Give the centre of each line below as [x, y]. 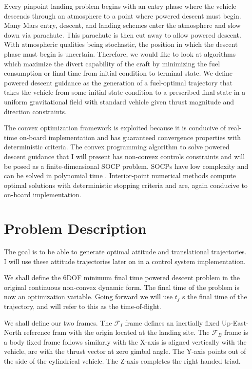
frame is [236, 332]
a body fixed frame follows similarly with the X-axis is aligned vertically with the [125, 341]
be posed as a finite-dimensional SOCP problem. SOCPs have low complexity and [126, 166]
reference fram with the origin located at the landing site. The [116, 332]
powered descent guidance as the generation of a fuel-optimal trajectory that [118, 82]
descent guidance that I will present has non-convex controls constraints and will [125, 156]
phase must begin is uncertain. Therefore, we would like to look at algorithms [120, 53]
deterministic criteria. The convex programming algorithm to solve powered [117, 147]
